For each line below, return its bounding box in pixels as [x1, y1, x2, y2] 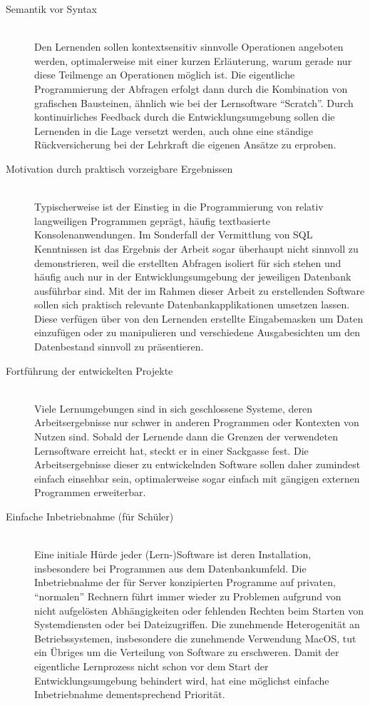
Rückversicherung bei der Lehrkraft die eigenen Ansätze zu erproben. [34, 137, 336, 152]
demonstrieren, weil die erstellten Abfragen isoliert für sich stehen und [34, 255, 341, 270]
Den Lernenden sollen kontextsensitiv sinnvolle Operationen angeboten [34, 39, 344, 54]
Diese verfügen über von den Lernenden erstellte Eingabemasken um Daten [34, 311, 364, 326]
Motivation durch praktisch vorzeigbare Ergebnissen [6, 161, 233, 176]
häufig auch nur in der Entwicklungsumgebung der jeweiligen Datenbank [34, 269, 351, 284]
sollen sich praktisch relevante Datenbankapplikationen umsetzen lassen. [34, 297, 350, 312]
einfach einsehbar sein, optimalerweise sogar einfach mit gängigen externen [34, 470, 360, 485]
